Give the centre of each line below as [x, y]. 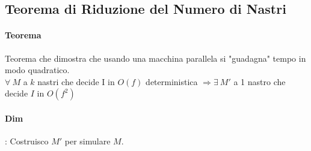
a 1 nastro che [260, 81]
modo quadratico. [37, 70]
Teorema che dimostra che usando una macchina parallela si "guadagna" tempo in [155, 58]
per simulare [88, 141]
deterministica [172, 81]
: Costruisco [27, 141]
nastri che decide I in [76, 81]
